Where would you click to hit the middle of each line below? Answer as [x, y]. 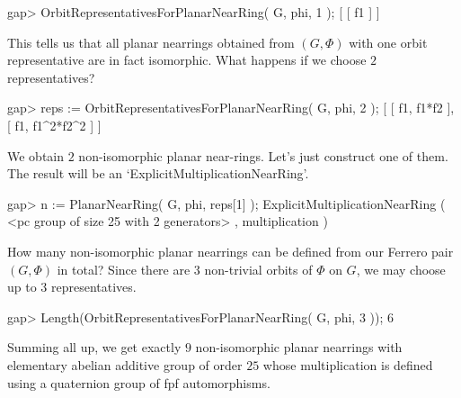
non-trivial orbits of [258, 269]
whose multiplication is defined [348, 364]
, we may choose [401, 269]
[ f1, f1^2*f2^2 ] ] [54, 125]
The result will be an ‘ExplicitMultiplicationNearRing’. [158, 173]
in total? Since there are [124, 269]
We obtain [36, 155]
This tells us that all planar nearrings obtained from [151, 42]
